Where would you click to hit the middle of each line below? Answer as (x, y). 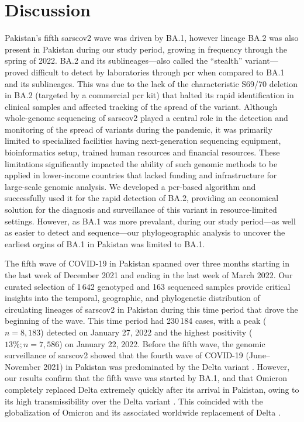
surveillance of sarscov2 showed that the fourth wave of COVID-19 (124, 355)
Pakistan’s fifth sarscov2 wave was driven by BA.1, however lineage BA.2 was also (152, 38)
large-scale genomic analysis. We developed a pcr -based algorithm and (130, 186)
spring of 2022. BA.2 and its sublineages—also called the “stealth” (124, 60)
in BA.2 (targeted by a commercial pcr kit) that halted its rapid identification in (149, 95)
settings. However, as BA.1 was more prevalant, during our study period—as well (150, 221)
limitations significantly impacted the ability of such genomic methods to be (141, 163)
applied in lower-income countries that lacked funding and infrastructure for (141, 175)
